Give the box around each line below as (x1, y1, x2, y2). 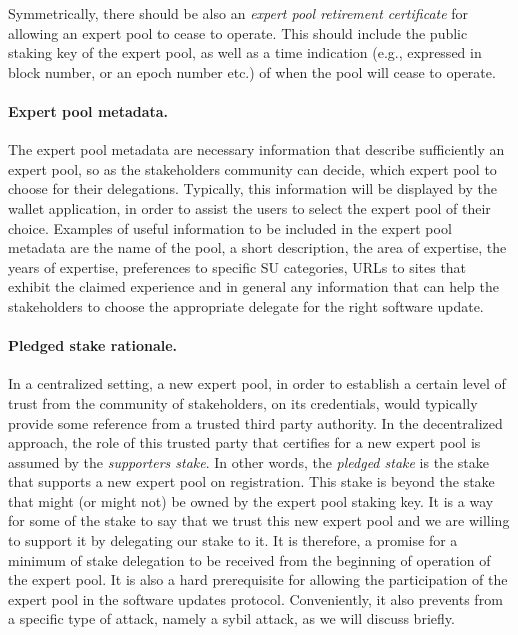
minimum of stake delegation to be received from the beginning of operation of (8, 549, 491, 570)
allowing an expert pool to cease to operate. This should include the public (8, 22, 468, 43)
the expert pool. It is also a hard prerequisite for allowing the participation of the (8, 569, 508, 590)
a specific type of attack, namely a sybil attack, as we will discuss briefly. (8, 608, 455, 629)
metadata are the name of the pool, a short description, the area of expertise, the (8, 237, 507, 258)
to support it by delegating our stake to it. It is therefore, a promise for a (8, 530, 458, 551)
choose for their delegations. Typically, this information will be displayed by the (8, 178, 497, 199)
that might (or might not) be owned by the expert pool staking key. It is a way (8, 490, 494, 511)
